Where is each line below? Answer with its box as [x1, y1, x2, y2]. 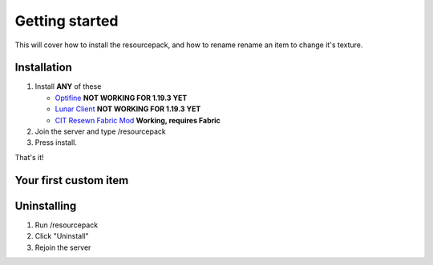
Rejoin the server [34, 243, 91, 252]
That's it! [14, 152, 44, 162]
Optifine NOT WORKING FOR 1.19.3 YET [55, 93, 188, 102]
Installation [14, 61, 72, 74]
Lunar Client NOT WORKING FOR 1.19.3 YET [55, 104, 201, 114]
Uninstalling [14, 199, 77, 212]
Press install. [34, 138, 78, 147]
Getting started [14, 12, 119, 30]
